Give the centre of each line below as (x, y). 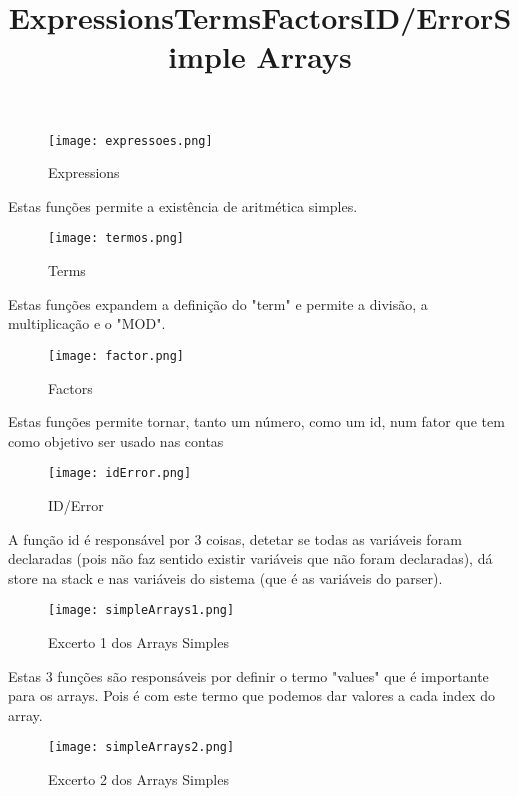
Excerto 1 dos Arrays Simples (138, 641)
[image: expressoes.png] (130, 140)
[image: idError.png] (120, 473)
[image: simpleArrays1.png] (141, 610)
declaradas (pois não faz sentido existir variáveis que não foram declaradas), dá (250, 558)
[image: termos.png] (116, 238)
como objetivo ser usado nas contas (116, 440)
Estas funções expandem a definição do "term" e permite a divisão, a (218, 303)
